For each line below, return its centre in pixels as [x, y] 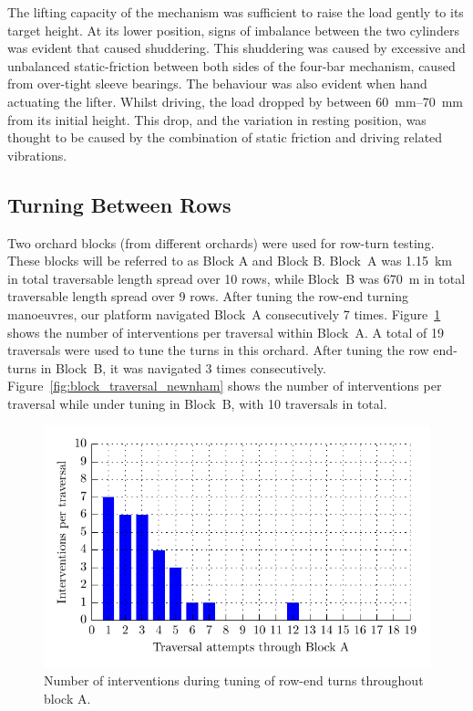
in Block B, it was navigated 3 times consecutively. [183, 367]
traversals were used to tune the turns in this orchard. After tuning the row [218, 350]
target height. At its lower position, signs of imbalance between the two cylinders [233, 30]
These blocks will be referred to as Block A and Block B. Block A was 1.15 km [230, 261]
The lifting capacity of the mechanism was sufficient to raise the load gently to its [236, 12]
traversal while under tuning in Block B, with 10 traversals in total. [197, 403]
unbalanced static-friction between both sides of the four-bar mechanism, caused [231, 65]
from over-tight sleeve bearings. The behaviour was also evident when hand [217, 84]
